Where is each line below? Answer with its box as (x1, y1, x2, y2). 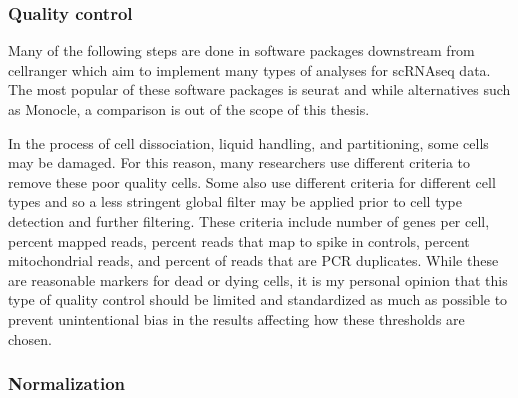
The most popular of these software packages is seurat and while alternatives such (8, 79, 511, 100)
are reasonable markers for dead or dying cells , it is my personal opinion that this (8, 269, 508, 290)
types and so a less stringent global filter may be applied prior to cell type (8, 191, 462, 212)
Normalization (8, 371, 126, 396)
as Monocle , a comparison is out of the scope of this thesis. (8, 99, 370, 119)
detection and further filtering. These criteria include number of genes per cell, (8, 210, 490, 231)
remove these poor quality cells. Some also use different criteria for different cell (8, 171, 496, 192)
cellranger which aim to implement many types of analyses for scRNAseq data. (8, 59, 491, 80)
